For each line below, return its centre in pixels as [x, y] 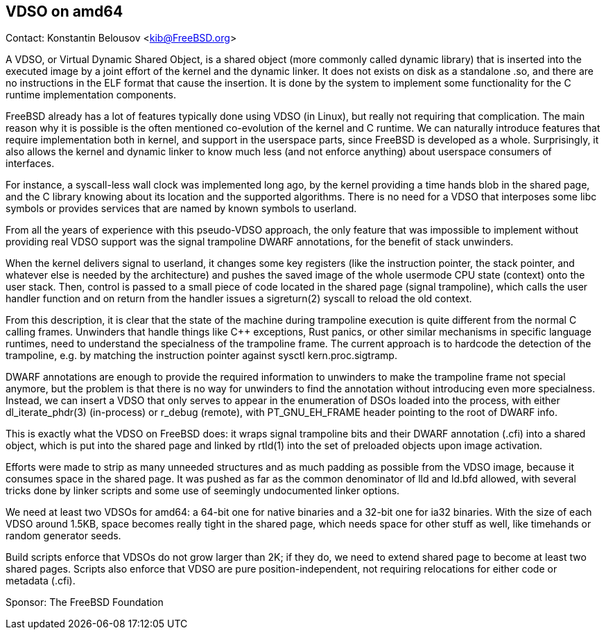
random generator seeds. [63, 536]
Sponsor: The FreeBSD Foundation [85, 602]
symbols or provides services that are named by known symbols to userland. [181, 209]
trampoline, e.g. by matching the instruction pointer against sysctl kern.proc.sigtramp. [201, 356]
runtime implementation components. [91, 95]
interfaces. [30, 164]
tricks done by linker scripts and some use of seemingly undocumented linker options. [203, 491]
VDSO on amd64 [64, 11]
